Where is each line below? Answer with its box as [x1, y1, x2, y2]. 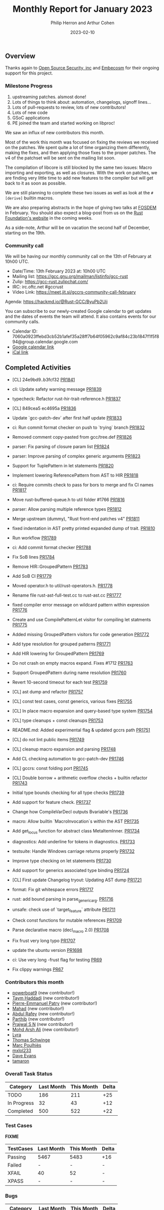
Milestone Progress [5, 82, 53, 89]
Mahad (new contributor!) [12, 1006, 64, 1012]
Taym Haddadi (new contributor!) [12, 995, 80, 1001]
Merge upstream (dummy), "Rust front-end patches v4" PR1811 [12, 516, 140, 522]
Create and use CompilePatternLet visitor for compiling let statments [12, 616, 151, 622]
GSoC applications [12, 114, 50, 120]
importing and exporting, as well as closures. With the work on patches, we [5, 169, 158, 176]
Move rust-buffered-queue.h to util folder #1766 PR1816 [12, 496, 125, 502]
